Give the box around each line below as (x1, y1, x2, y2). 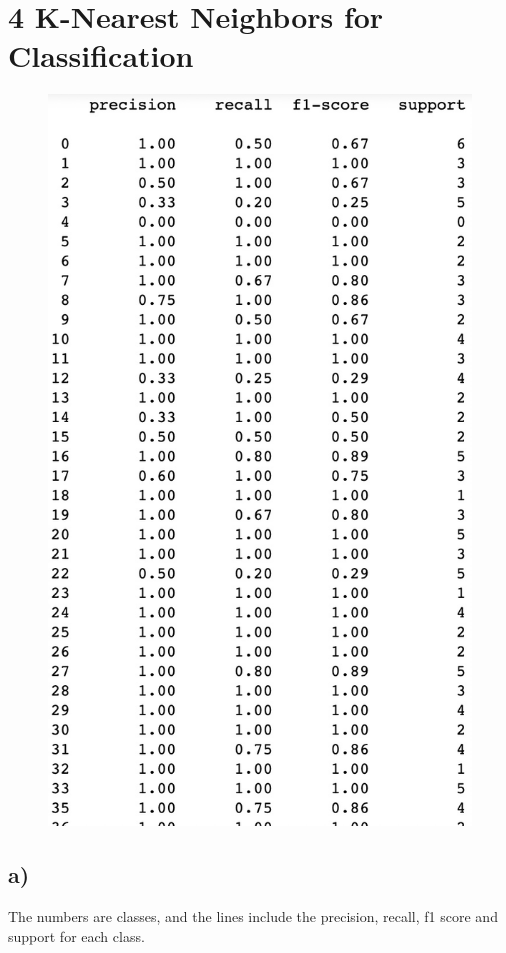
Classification (8, 35, 194, 76)
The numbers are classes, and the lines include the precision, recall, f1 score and (8, 906, 498, 927)
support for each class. (8, 925, 145, 946)
